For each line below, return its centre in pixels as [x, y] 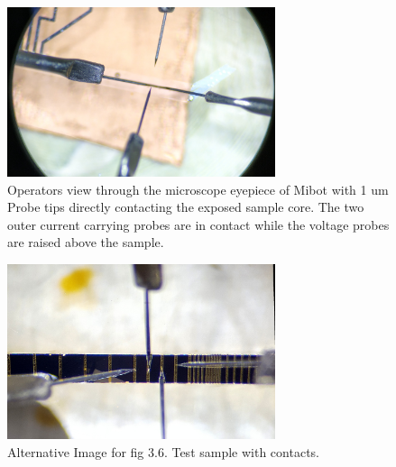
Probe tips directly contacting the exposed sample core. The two [186, 207]
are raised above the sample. [86, 242]
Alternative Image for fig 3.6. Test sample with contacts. [163, 451]
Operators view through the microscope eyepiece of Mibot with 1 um [198, 189]
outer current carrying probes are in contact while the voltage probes [198, 224]
